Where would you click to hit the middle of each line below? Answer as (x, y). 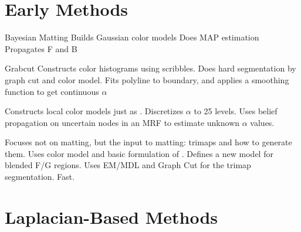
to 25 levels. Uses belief (236, 111)
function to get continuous (52, 91)
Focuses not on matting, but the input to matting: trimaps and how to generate (148, 142)
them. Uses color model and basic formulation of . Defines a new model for (139, 153)
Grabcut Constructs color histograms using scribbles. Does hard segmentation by (150, 68)
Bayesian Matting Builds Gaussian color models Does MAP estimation (132, 37)
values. (262, 122)
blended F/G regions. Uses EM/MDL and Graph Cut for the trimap (128, 165)
